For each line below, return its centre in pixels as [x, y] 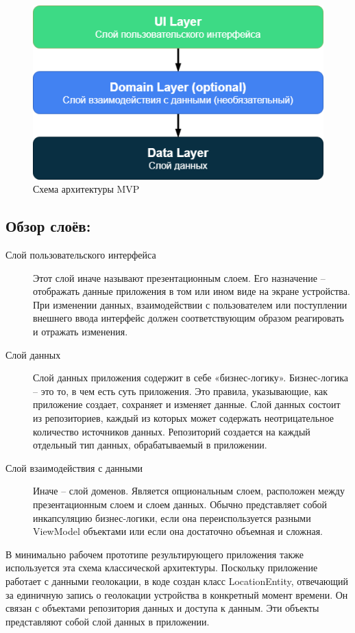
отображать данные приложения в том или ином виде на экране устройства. [192, 291]
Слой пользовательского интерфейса [81, 255]
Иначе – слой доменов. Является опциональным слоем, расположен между [189, 491]
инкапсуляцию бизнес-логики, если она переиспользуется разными [172, 517]
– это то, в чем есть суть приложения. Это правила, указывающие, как [181, 391]
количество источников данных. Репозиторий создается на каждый [172, 431]
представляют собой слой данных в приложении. [108, 621]
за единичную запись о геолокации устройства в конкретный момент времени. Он [177, 594]
